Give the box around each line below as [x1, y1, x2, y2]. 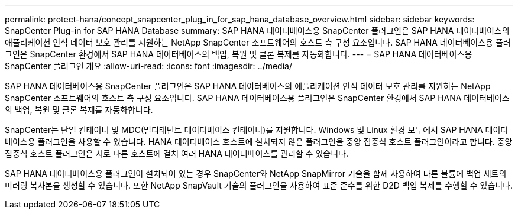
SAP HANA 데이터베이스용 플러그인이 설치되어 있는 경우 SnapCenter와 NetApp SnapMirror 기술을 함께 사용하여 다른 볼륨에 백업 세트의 [5, 168, 507, 179]
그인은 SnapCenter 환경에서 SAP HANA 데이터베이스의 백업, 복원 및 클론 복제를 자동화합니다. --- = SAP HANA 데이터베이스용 [5, 49, 472, 59]
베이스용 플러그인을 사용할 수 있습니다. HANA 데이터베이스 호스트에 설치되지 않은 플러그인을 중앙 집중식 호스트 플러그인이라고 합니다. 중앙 [5, 137, 513, 147]
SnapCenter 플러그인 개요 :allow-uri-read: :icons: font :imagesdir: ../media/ [5, 61, 292, 71]
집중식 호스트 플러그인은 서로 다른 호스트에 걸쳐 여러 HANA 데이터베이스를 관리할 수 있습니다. [5, 148, 348, 158]
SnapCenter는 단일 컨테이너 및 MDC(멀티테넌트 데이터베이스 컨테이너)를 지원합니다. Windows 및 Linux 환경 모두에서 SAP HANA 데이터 [5, 125, 509, 135]
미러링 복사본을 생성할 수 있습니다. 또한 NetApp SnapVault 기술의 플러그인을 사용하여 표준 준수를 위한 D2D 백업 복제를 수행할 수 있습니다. [5, 180, 513, 190]
